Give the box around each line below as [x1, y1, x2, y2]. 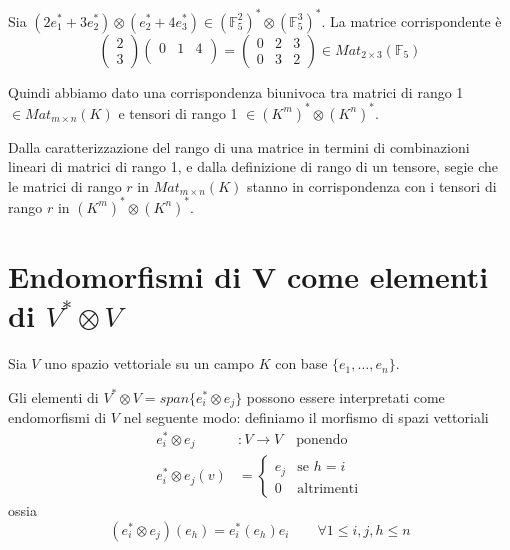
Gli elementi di [8, 386, 99, 407]
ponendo [296, 432, 348, 447]
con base [275, 353, 328, 374]
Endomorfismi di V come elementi [8, 256, 489, 297]
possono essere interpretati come [246, 386, 445, 407]
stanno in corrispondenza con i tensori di [246, 175, 497, 196]
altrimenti [297, 481, 359, 496]
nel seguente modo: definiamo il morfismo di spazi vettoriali [123, 407, 489, 428]
